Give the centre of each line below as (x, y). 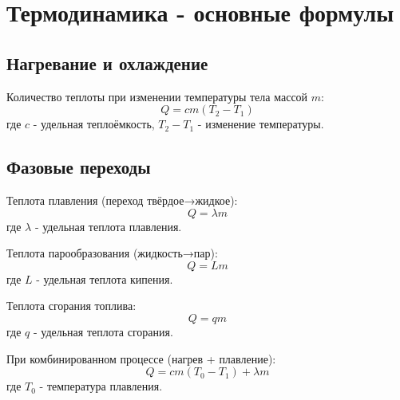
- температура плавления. (101, 386)
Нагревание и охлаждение (107, 63)
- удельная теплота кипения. (105, 278)
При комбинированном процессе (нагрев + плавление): (141, 358)
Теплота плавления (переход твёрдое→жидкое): (122, 200)
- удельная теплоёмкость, (94, 124)
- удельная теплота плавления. (108, 226)
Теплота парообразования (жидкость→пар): (112, 253)
